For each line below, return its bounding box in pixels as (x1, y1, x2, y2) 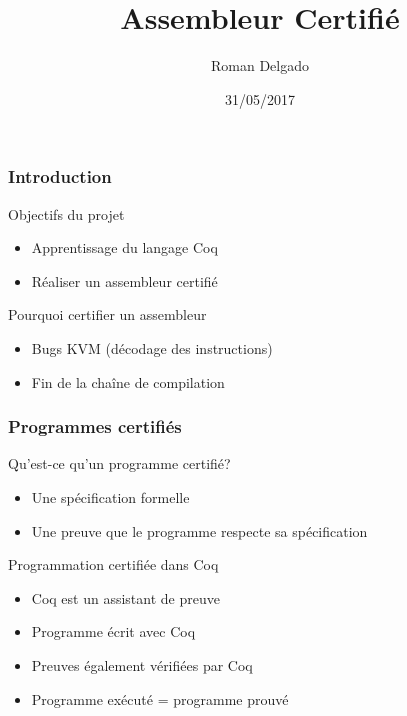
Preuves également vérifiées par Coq (31, 654, 253, 675)
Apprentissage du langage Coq (31, 237, 218, 258)
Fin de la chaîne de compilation (31, 371, 225, 392)
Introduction (8, 164, 112, 189)
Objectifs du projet (8, 203, 125, 224)
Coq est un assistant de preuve (31, 587, 220, 608)
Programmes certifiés (8, 414, 182, 439)
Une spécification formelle (31, 486, 190, 507)
